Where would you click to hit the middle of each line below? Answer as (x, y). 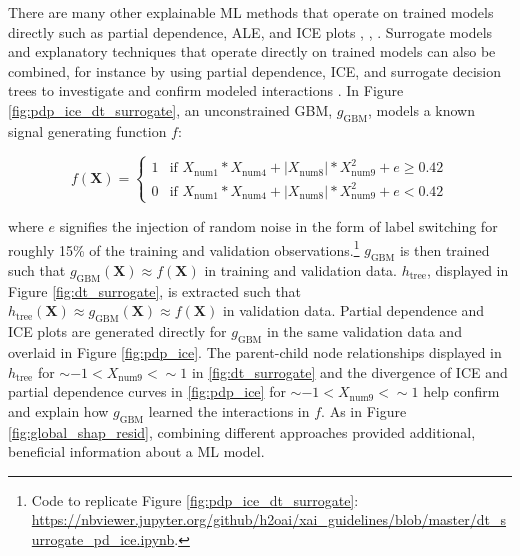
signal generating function (87, 130)
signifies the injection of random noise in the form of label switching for (278, 225)
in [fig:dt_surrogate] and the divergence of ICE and (349, 371)
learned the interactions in (229, 410)
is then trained (444, 249)
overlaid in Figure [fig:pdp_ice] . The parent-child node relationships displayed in (255, 351)
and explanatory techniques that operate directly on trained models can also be (252, 51)
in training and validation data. (301, 269)
